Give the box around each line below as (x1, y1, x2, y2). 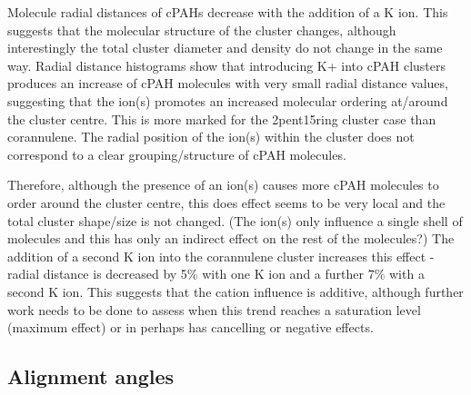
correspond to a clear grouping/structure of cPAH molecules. (7, 144, 346, 163)
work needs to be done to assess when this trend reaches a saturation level (7, 300, 421, 319)
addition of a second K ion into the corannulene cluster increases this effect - (7, 246, 435, 265)
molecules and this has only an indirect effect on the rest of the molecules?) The (7, 229, 455, 248)
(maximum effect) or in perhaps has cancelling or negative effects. (7, 318, 374, 337)
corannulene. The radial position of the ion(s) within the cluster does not (7, 127, 415, 146)
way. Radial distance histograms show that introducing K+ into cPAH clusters (7, 55, 446, 74)
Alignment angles (7, 362, 175, 390)
